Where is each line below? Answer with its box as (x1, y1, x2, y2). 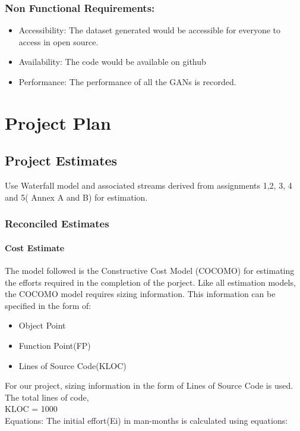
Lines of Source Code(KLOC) (18, 359, 127, 371)
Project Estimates (5, 151, 118, 170)
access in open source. (18, 35, 99, 48)
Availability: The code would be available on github (18, 55, 206, 68)
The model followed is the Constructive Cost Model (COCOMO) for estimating (5, 264, 295, 276)
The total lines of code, (5, 391, 89, 403)
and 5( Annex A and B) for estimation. (5, 190, 148, 203)
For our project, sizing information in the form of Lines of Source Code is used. (5, 379, 293, 392)
